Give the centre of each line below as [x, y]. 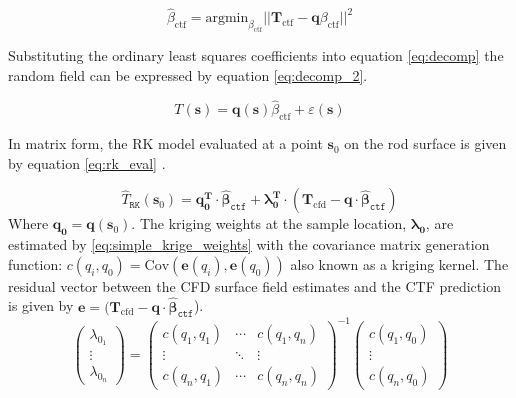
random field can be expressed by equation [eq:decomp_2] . [188, 74]
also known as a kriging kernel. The [399, 263]
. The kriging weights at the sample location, [269, 223]
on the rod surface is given [425, 143]
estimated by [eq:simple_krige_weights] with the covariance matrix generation [249, 244]
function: [35, 263]
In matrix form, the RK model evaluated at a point [165, 143]
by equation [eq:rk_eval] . [87, 162]
